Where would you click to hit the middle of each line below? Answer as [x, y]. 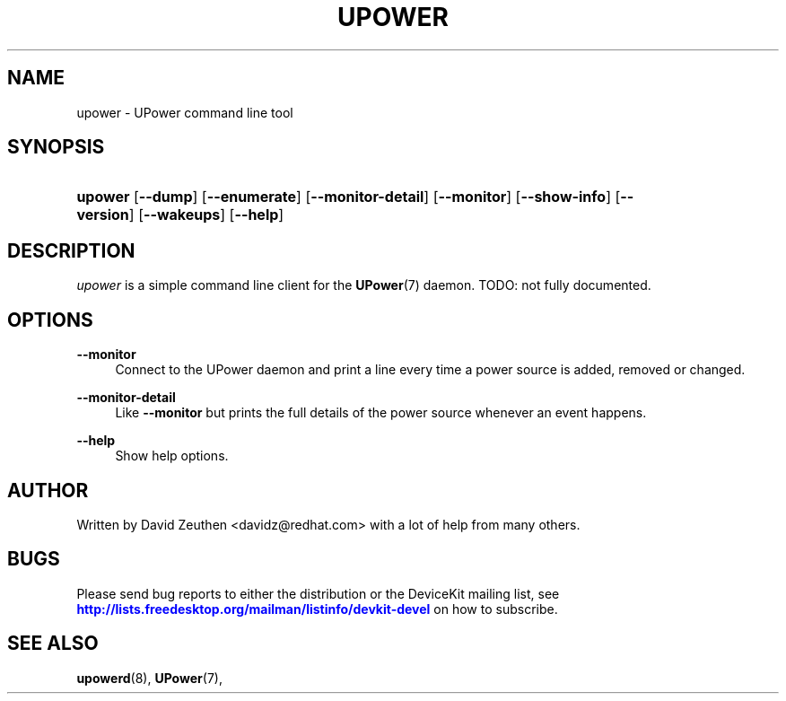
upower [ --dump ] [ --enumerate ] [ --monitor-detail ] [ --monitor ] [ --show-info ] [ [349, 197]
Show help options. [172, 456]
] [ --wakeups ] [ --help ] [206, 215]
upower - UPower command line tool [185, 112]
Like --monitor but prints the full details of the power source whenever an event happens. [381, 413]
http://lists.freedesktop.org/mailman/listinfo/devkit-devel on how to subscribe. [317, 609]
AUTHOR [48, 490]
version [103, 215]
